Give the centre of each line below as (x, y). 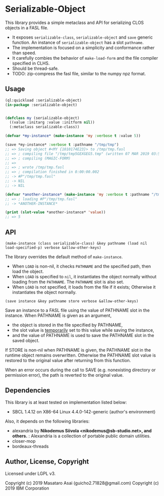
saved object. (26, 340)
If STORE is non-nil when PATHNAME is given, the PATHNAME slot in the (78, 350)
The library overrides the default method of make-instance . (64, 257)
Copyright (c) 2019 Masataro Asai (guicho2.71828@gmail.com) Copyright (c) (82, 483)
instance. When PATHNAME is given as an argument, (58, 315)
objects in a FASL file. (27, 27)
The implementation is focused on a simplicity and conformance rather (83, 47)
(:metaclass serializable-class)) (44, 127)
